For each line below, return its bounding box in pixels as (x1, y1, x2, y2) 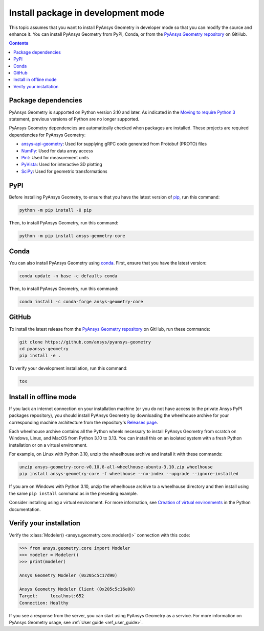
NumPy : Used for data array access (21, 147, 93, 154)
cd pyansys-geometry (19, 346, 68, 351)
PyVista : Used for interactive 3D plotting (21, 162, 103, 168)
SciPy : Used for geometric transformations (21, 168, 108, 174)
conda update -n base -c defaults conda (19, 273, 117, 279)
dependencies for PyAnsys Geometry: (9, 132, 86, 138)
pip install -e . (19, 353, 61, 359)
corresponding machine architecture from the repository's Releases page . (9, 419, 158, 425)
